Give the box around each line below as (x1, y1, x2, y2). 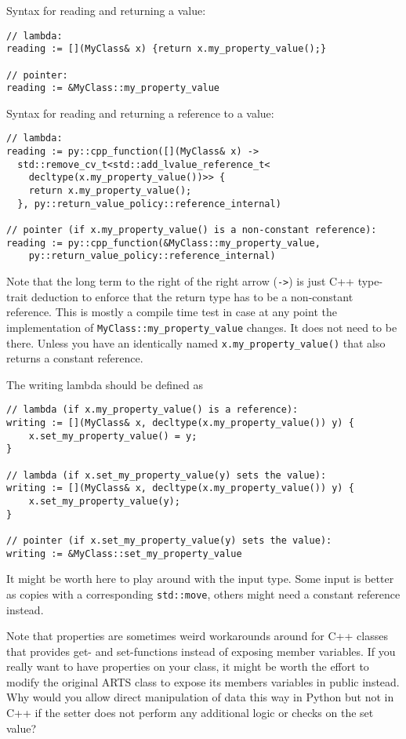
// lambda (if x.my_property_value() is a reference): (6, 404, 299, 416)
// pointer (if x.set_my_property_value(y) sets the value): (6, 534, 332, 546)
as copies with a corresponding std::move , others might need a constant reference (6, 585, 401, 602)
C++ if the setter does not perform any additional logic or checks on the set (6, 704, 374, 721)
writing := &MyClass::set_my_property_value (6, 548, 242, 559)
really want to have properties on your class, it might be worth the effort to (6, 658, 369, 675)
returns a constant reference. (6, 350, 143, 366)
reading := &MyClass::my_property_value (6, 82, 220, 94)
